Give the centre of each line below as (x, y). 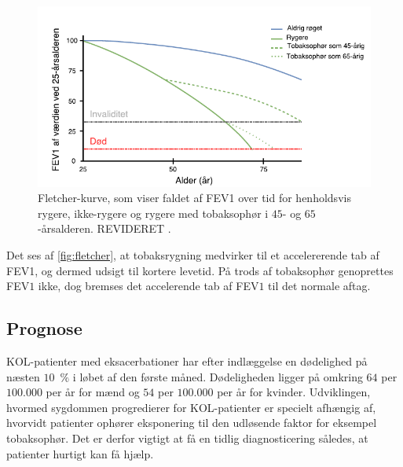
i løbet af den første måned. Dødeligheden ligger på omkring (218, 376)
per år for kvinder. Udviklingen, (294, 392)
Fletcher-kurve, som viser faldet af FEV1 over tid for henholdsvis (194, 198)
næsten (23, 376)
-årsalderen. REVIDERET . (104, 228)
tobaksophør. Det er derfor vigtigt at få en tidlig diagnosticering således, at (187, 438)
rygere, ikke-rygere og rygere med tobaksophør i (153, 213)
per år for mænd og (93, 392)
